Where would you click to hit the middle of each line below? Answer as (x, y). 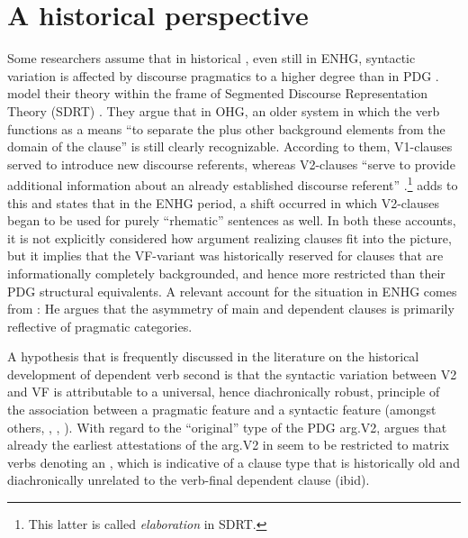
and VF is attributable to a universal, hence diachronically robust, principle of (224, 392)
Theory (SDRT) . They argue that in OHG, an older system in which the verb (224, 110)
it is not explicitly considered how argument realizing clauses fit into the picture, (229, 237)
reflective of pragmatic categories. (100, 326)
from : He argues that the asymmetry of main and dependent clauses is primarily (231, 309)
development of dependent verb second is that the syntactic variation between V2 (232, 374)
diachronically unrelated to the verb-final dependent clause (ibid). (189, 480)
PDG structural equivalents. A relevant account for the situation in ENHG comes (232, 291)
